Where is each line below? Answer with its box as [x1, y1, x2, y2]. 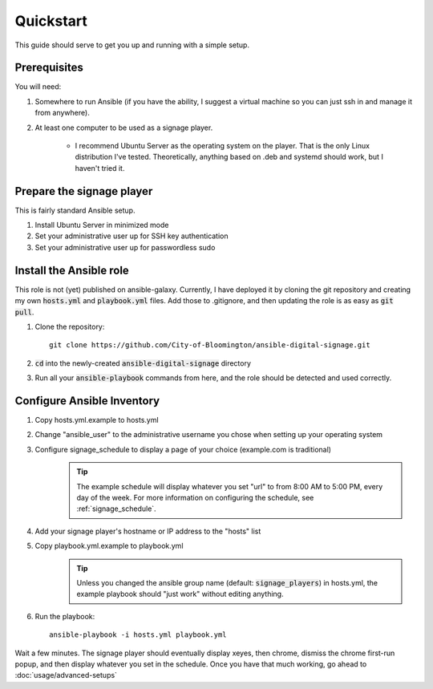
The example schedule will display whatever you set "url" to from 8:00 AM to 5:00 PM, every [76, 481, 383, 491]
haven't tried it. [75, 163, 125, 172]
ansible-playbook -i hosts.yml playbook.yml [49, 630, 228, 639]
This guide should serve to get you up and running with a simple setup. [14, 40, 250, 50]
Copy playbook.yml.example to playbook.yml [34, 541, 184, 551]
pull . [14, 307, 34, 317]
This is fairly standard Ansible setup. [14, 205, 136, 215]
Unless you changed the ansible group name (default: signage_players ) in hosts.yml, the [76, 578, 378, 587]
